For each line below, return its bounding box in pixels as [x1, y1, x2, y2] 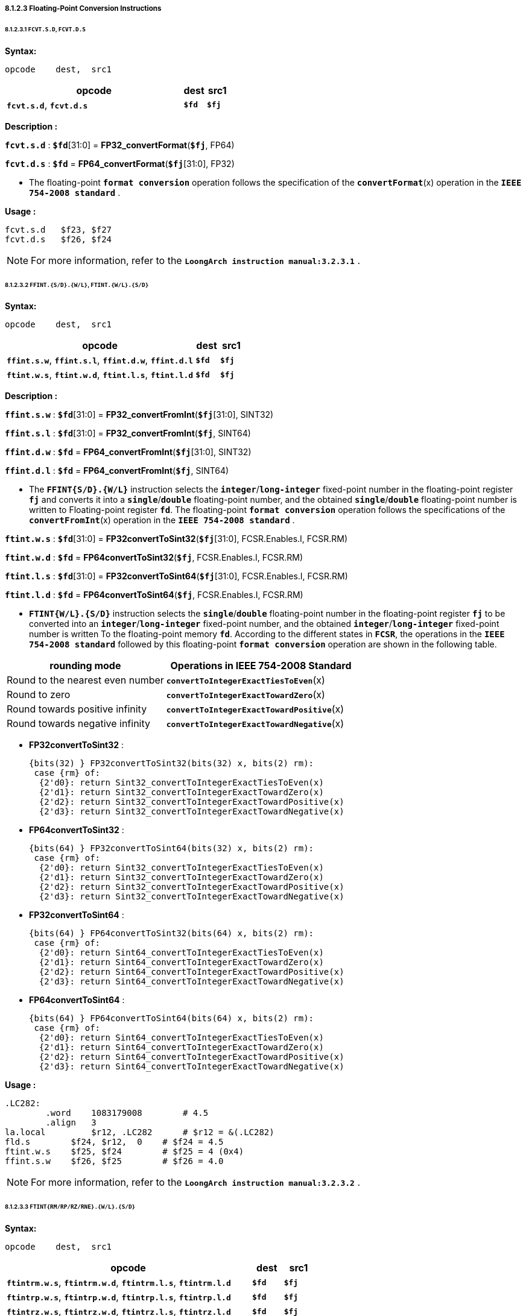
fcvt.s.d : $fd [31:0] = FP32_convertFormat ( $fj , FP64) [5, 139, 235, 150]
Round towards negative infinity [7, 717, 151, 730]
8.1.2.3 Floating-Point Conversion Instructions [5, 4, 162, 13]
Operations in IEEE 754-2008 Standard [170, 660, 352, 672]
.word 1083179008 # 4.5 [45, 1108, 209, 1118]
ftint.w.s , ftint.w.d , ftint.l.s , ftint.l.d [7, 368, 194, 381]
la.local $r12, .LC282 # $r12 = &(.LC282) [5, 1127, 274, 1138]
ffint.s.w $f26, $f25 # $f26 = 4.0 [5, 1156, 224, 1166]
